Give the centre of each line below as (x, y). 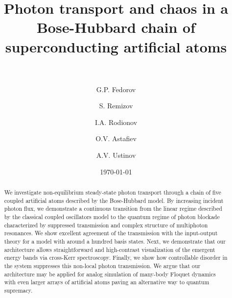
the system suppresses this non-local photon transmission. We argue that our (102, 265)
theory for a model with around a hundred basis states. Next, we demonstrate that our (115, 241)
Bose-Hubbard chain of (116, 27)
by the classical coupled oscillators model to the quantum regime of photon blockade (112, 217)
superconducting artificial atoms (116, 46)
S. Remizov (116, 106)
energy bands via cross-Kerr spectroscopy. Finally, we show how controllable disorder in (116, 258)
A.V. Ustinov (116, 155)
